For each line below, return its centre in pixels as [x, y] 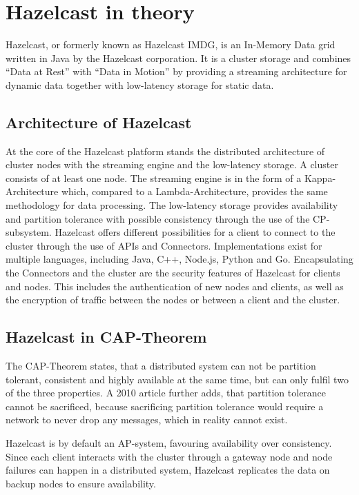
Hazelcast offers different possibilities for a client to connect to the [195, 232]
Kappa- [320, 178]
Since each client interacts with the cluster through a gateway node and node [169, 456]
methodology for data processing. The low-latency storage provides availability [172, 205]
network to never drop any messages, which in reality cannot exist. [147, 420]
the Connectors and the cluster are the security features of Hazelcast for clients [173, 273]
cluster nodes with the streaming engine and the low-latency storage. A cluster [172, 164]
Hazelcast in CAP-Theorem [106, 337]
